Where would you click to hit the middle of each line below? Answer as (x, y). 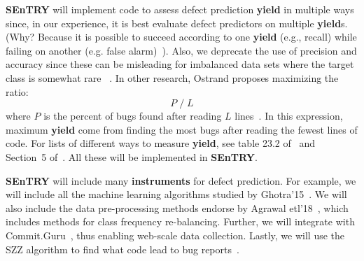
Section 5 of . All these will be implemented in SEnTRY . (132, 156)
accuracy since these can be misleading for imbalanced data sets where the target (180, 64)
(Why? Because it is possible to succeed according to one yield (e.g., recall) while (181, 37)
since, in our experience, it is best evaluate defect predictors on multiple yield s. (177, 23)
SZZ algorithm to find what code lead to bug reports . (122, 249)
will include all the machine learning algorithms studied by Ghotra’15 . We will (176, 194)
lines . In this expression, (289, 116)
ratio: (17, 91)
